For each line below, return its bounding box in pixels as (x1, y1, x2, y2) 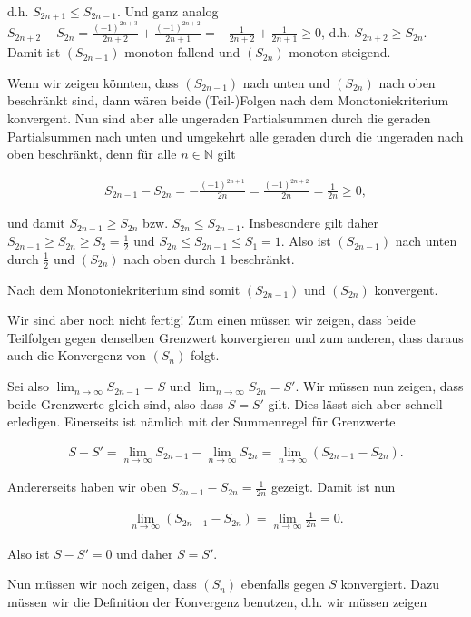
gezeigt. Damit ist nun (270, 477, 396, 496)
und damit (7, 213, 65, 232)
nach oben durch (123, 249, 216, 268)
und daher (116, 544, 173, 563)
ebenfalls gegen (240, 574, 325, 593)
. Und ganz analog (116, 2, 219, 20)
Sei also (7, 377, 49, 396)
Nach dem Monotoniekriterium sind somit (7, 279, 240, 299)
